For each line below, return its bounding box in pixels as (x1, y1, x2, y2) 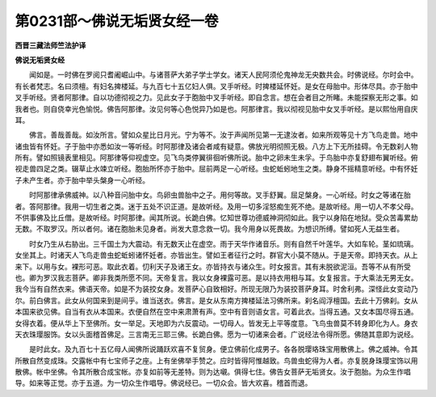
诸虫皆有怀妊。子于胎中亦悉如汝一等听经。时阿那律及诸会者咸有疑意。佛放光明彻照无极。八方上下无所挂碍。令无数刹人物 (15, 141, 418, 151)
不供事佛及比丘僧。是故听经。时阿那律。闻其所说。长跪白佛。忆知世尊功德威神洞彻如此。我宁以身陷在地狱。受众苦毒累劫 (15, 213, 418, 222)
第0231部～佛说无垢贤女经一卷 (15, 12, 219, 30)
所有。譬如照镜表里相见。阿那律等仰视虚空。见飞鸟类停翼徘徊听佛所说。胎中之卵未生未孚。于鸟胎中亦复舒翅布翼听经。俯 (15, 153, 418, 163)
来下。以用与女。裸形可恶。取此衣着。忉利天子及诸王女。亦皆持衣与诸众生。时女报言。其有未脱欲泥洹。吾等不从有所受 (15, 261, 411, 271)
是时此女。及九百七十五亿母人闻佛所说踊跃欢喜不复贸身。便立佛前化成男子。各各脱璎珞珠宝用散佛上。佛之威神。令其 (28, 344, 418, 354)
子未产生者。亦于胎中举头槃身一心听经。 (15, 175, 149, 185)
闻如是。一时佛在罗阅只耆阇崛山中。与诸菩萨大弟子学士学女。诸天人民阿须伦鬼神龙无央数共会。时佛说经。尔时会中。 (28, 70, 418, 80)
